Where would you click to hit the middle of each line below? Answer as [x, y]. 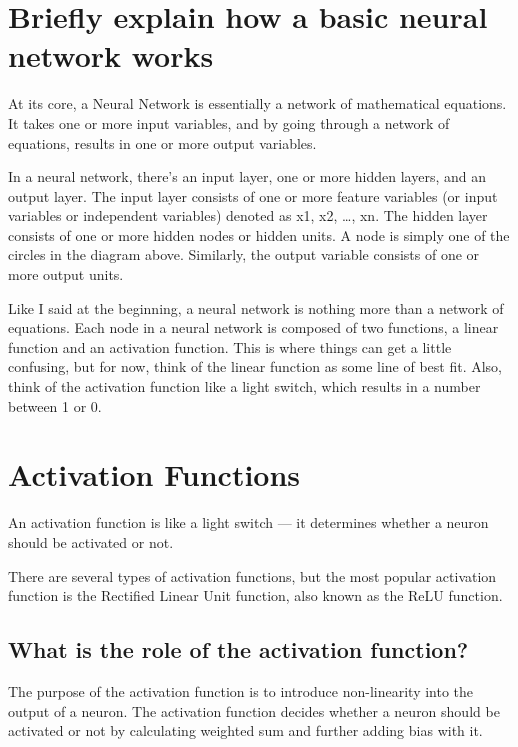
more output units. [66, 274]
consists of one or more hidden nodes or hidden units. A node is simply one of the [259, 234]
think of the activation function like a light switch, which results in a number [244, 386]
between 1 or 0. [55, 405]
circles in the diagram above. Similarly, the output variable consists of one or [244, 254]
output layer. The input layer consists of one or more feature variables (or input [253, 195]
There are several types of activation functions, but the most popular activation [252, 575]
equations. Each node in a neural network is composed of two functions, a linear [253, 327]
